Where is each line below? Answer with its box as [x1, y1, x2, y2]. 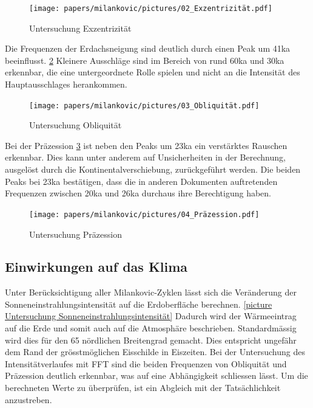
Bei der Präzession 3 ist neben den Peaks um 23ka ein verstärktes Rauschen [5, 139, 288, 151]
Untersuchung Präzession [29, 227, 122, 240]
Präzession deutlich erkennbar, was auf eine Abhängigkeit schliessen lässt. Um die [5, 369, 308, 382]
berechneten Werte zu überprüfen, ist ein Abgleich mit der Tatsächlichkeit [5, 381, 281, 394]
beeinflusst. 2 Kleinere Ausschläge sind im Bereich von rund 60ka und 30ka [5, 54, 284, 66]
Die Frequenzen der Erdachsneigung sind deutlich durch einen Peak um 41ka [5, 42, 291, 55]
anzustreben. [5, 393, 52, 406]
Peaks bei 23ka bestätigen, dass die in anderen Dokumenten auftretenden [5, 175, 278, 187]
